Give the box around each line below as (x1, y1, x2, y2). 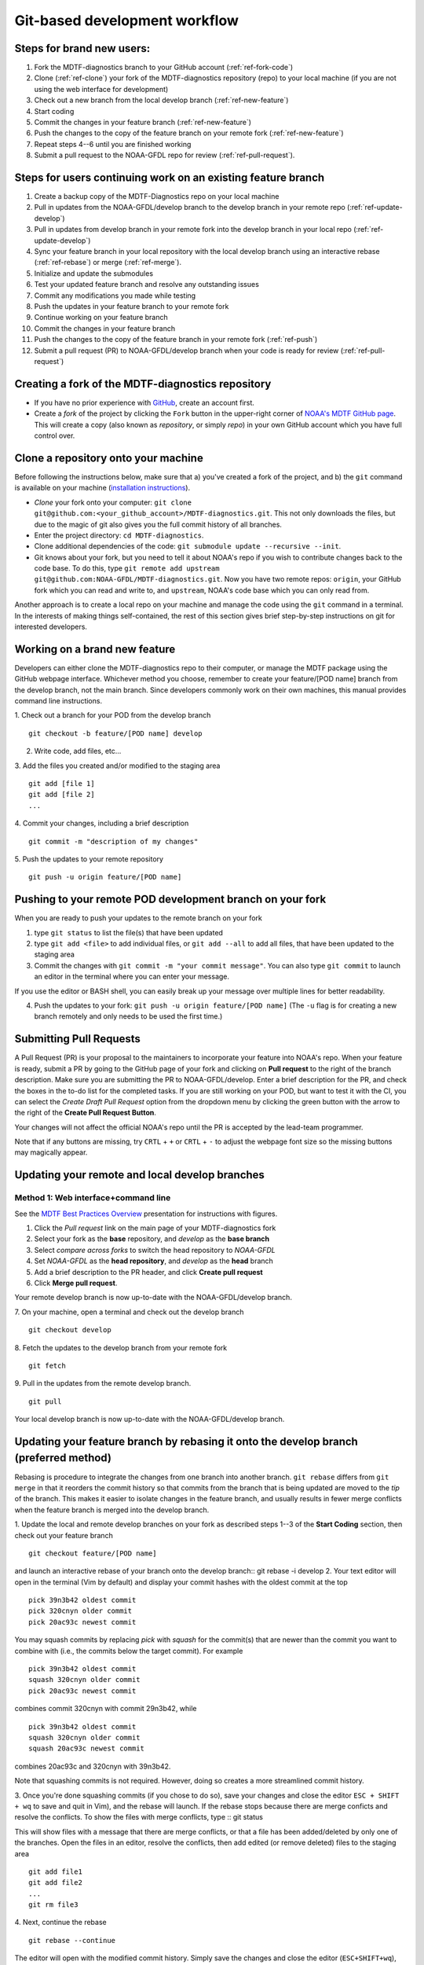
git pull (28, 1397, 62, 1406)
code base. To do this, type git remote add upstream (34, 564, 220, 573)
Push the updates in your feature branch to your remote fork (34, 302, 229, 310)
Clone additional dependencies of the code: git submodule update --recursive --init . (34, 542, 342, 551)
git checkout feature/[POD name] (28, 1548, 157, 1558)
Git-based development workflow (14, 12, 239, 29)
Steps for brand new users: (14, 42, 151, 55)
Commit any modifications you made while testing (34, 291, 196, 300)
